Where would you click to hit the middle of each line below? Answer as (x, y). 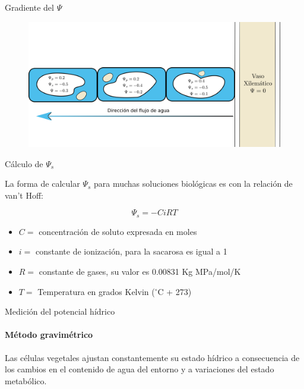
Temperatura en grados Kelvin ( (96, 291)
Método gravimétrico (49, 335)
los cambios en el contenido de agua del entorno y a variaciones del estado (140, 369)
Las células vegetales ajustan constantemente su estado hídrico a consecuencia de (152, 357)
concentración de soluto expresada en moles (118, 231)
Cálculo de (24, 163)
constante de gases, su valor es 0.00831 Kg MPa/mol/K (140, 271)
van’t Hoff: (24, 195)
